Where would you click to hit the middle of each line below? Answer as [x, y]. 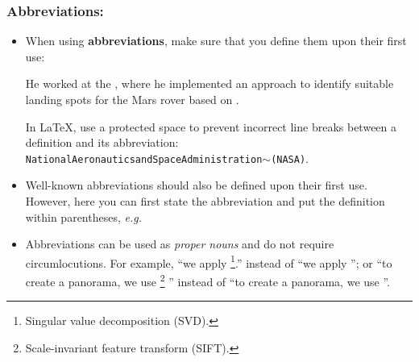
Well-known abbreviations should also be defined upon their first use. [196, 185]
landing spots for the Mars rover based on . [132, 99]
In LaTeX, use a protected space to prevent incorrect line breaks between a [211, 126]
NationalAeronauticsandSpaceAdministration [144, 159]
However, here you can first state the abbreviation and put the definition [205, 201]
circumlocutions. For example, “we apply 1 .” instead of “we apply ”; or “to [209, 261]
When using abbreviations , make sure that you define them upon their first [216, 41]
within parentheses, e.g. [83, 216]
